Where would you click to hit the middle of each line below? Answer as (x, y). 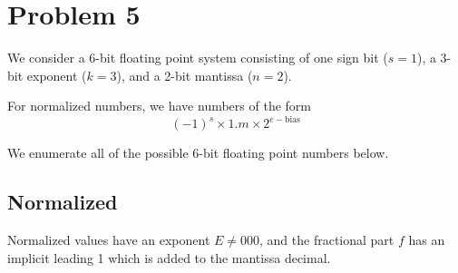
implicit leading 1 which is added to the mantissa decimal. (169, 257)
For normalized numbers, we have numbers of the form (159, 106)
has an (427, 240)
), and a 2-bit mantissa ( (185, 75)
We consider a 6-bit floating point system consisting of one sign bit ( (198, 58)
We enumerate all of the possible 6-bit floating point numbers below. (198, 153)
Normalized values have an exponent (109, 240)
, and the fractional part (327, 240)
